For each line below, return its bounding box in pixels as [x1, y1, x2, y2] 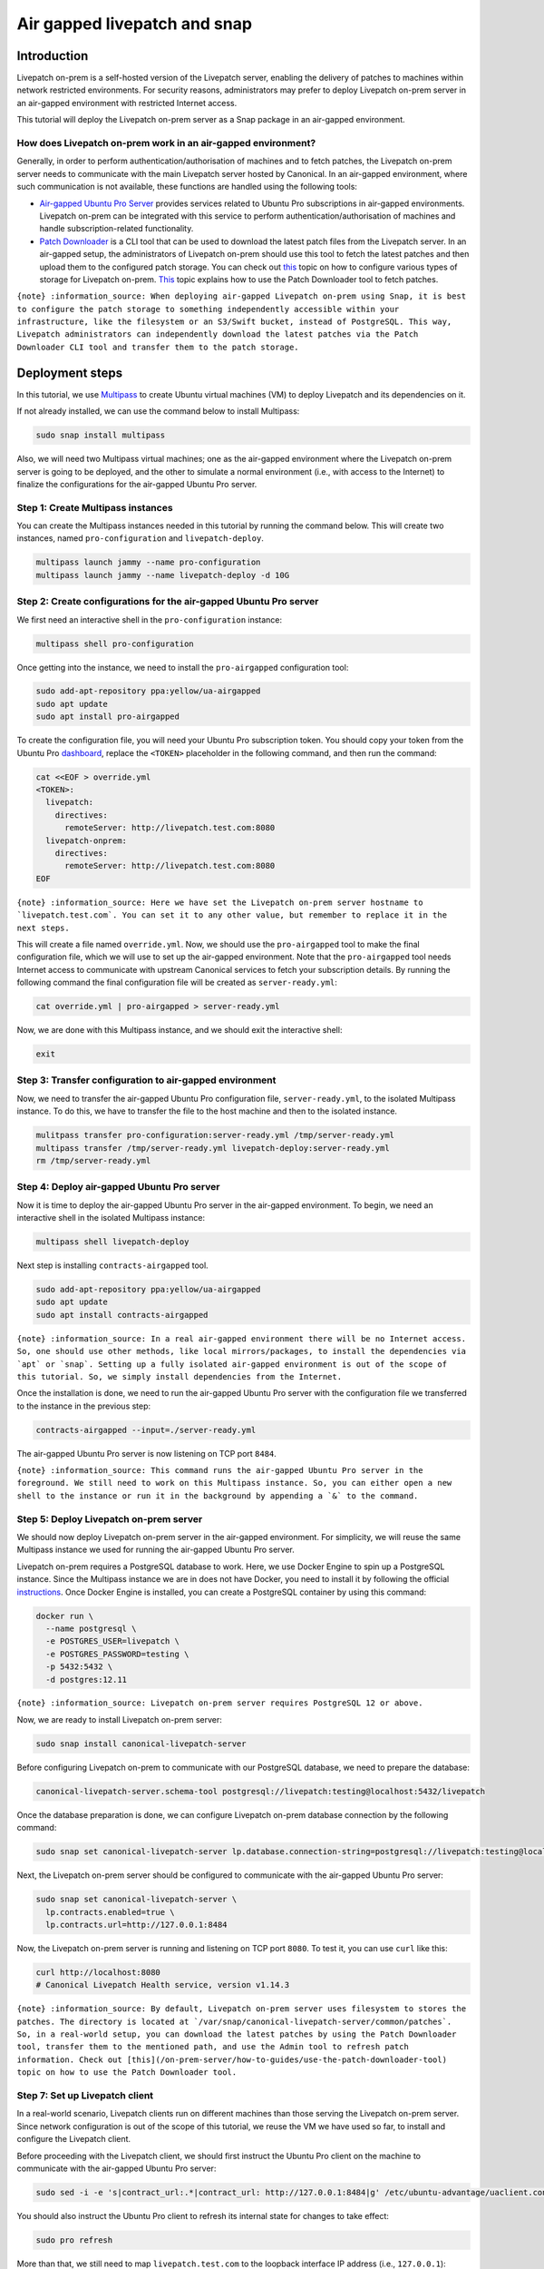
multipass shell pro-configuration [35, 638, 194, 649]
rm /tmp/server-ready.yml [35, 1155, 151, 1165]
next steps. [16, 922, 70, 933]
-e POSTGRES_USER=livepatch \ [45, 1636, 180, 1646]
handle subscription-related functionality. [39, 223, 194, 234]
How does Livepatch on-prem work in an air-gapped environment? [16, 137, 316, 149]
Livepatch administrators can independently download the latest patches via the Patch [16, 329, 419, 339]
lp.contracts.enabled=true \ [45, 1907, 176, 1917]
